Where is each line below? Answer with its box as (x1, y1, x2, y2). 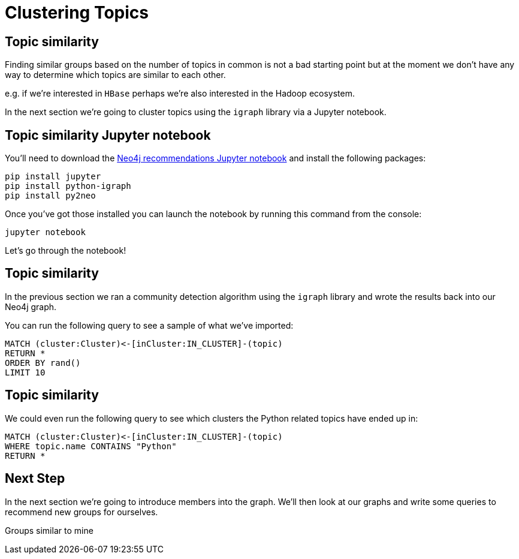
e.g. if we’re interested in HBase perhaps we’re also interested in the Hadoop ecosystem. (5, 88, 355, 99)
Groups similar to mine (5, 525, 93, 536)
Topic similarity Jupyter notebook (5, 127, 211, 143)
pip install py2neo (5, 191, 96, 201)
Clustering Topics (5, 2, 149, 23)
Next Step (5, 471, 65, 486)
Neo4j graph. (5, 301, 57, 312)
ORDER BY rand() (5, 357, 81, 368)
